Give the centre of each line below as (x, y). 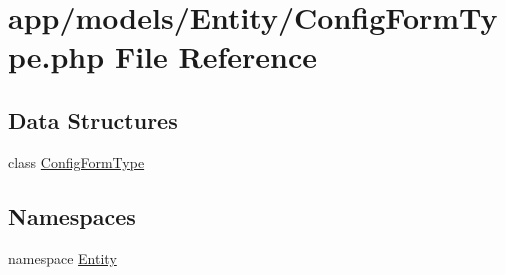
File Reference (215, 56)
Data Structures (93, 119)
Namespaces (72, 215)
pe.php (56, 56)
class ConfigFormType (76, 161)
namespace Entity (62, 257)
